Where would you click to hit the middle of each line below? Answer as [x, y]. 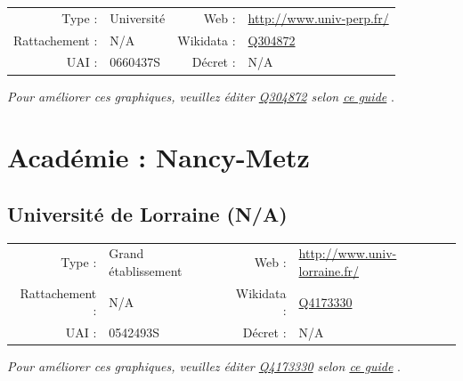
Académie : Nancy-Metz [158, 157]
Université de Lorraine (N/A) [147, 213]
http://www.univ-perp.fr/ [318, 17]
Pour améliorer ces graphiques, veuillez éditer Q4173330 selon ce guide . [204, 366]
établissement [146, 271]
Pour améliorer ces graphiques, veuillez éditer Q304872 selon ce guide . [201, 96]
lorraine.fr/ [329, 271]
